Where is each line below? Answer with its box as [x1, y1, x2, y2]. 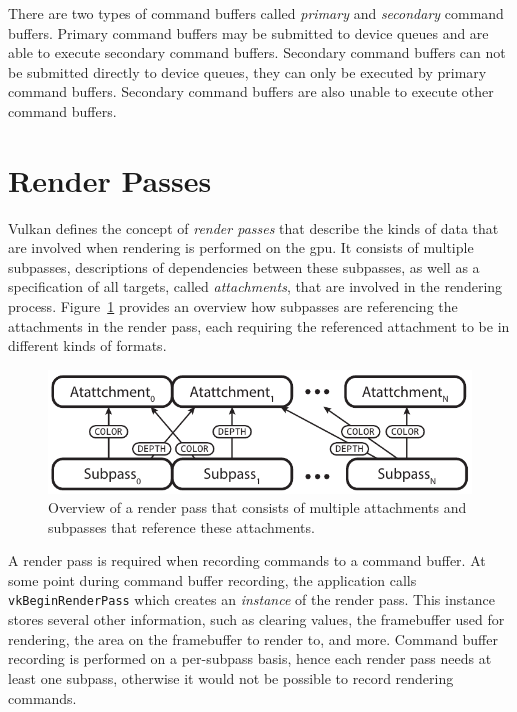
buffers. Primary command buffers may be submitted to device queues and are [8, 22, 489, 43]
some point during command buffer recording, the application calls [8, 569, 417, 590]
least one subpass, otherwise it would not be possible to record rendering [8, 667, 454, 688]
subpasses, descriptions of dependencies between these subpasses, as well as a [8, 256, 480, 277]
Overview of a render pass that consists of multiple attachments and [48, 497, 467, 518]
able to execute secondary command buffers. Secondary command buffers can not [8, 42, 506, 63]
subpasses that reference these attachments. [48, 516, 315, 537]
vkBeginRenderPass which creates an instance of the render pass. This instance [8, 589, 495, 610]
